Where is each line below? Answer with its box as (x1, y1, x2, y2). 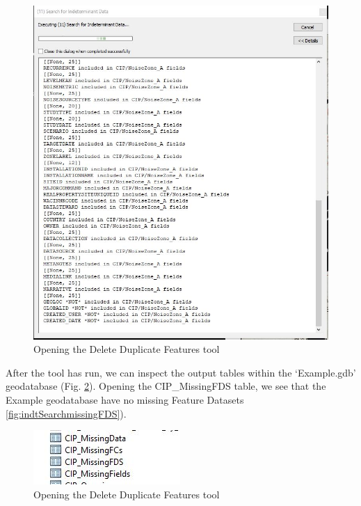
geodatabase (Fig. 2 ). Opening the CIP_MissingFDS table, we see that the (6, 379, 326, 393)
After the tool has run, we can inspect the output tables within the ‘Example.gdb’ (6, 365, 356, 379)
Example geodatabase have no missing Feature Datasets (6, 392, 244, 406)
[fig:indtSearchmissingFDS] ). (6, 406, 127, 420)
